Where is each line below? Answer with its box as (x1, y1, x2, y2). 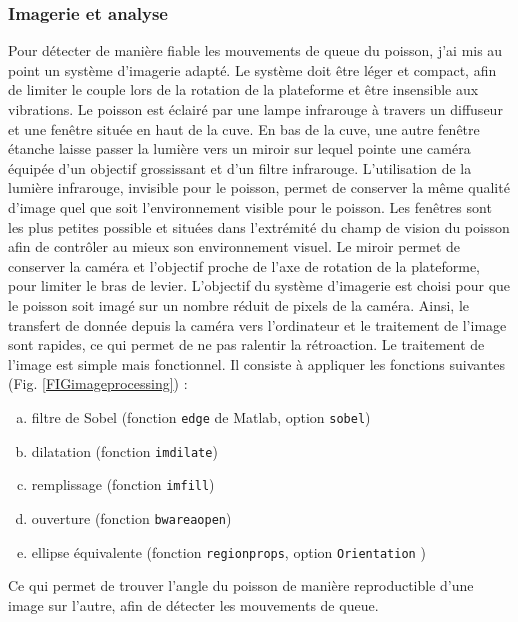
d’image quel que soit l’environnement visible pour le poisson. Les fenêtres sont (8, 196, 492, 217)
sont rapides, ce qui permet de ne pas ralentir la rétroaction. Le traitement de (8, 334, 485, 355)
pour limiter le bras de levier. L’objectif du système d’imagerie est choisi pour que (8, 275, 511, 296)
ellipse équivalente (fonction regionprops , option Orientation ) (31, 541, 426, 562)
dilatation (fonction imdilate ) (31, 440, 218, 461)
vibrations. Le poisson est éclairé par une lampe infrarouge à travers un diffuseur (8, 99, 503, 119)
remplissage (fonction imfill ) (31, 474, 215, 495)
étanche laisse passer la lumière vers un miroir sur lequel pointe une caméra (8, 138, 471, 159)
